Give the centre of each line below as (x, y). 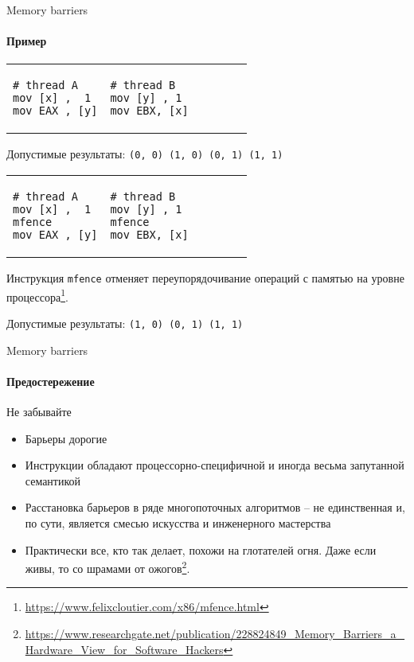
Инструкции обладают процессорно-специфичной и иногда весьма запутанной (215, 465)
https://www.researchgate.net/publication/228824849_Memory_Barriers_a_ (215, 633)
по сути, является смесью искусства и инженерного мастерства (178, 522)
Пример (27, 41)
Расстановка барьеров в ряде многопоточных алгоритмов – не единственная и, (215, 507)
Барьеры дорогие (66, 438)
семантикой (53, 480)
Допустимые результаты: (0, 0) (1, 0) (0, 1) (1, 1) (145, 154)
